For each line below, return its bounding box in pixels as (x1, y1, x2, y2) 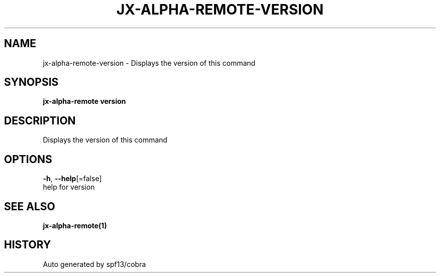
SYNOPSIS (4, 76, 59, 89)
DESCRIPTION (4, 114, 76, 127)
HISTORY (4, 238, 51, 251)
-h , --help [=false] (43, 174, 102, 183)
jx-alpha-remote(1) (43, 221, 107, 230)
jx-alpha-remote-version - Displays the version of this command (43, 58, 256, 67)
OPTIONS (4, 153, 52, 166)
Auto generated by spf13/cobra (43, 259, 146, 268)
